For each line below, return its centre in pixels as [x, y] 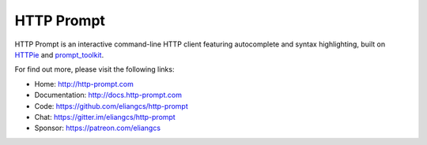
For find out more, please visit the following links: [94, 69]
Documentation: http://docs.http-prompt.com [108, 95]
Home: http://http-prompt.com [84, 84]
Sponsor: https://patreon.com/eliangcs [98, 128]
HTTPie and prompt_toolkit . [59, 54]
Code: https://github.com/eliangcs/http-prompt [111, 106]
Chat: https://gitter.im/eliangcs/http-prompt [105, 117]
